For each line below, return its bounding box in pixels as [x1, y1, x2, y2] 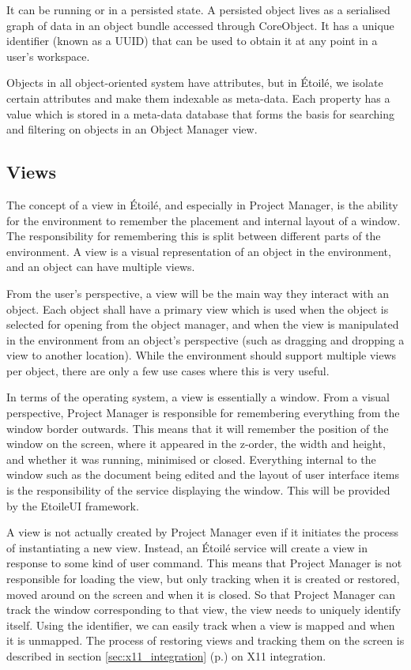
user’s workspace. [6, 47, 90, 64]
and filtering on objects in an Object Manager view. [6, 121, 258, 137]
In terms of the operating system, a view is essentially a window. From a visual [6, 389, 390, 405]
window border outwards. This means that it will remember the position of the [6, 420, 389, 436]
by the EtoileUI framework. [6, 497, 139, 514]
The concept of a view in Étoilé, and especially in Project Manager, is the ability [6, 196, 398, 213]
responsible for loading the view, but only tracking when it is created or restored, [6, 570, 400, 587]
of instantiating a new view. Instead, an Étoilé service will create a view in [6, 539, 368, 555]
